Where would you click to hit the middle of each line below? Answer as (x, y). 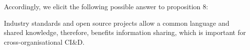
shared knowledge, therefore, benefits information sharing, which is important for (125, 32)
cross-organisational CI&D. (44, 42)
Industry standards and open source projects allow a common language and (117, 23)
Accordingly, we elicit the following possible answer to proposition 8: (106, 6)
